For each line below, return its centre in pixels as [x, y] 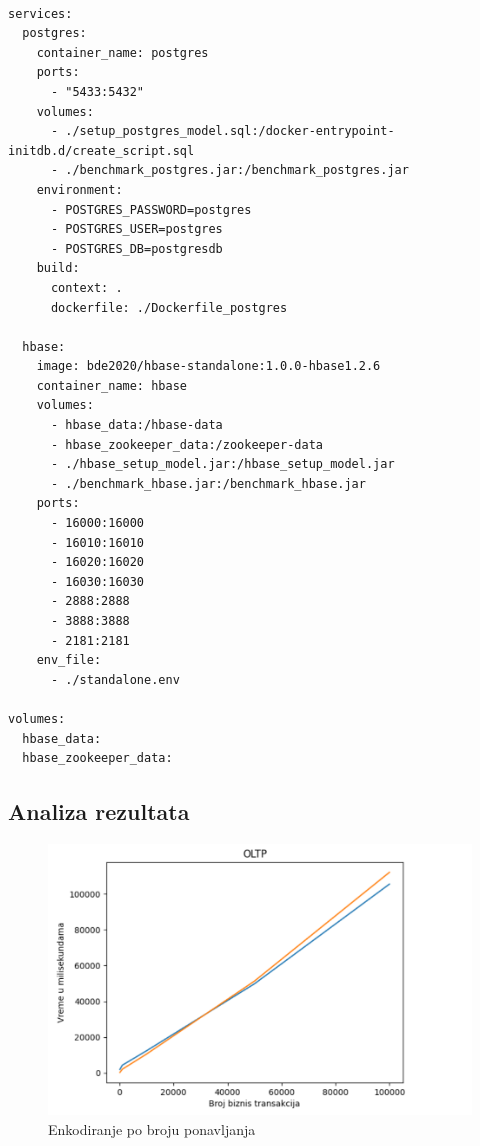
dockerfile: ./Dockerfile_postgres [169, 307]
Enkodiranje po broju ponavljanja [152, 1129]
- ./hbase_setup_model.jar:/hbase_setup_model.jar [222, 464]
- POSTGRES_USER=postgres [136, 229]
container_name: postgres [122, 52]
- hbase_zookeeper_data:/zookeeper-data [186, 444]
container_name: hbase [111, 385]
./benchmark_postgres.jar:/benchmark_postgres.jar [237, 170]
